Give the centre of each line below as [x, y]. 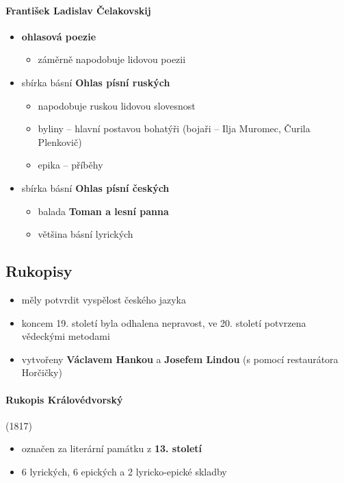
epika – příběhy [70, 165]
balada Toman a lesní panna [103, 211]
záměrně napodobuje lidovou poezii [112, 59]
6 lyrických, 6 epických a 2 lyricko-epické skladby [124, 471]
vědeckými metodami [66, 336]
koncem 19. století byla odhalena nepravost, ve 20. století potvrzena [164, 322]
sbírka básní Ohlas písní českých [95, 187]
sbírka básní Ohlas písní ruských [96, 82]
